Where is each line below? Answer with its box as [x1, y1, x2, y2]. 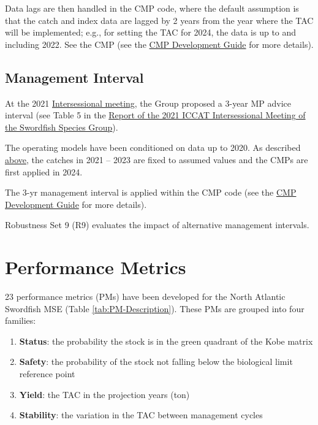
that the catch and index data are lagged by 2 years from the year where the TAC [5, 13, 314, 26]
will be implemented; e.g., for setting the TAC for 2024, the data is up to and [5, 26, 297, 39]
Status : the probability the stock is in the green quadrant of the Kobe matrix [19, 334, 313, 347]
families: [5, 314, 36, 327]
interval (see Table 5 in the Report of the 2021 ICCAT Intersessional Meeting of [5, 109, 306, 121]
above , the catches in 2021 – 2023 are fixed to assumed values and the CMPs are [5, 153, 308, 166]
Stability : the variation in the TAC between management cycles [19, 408, 263, 421]
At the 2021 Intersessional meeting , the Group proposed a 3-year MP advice [5, 96, 292, 109]
